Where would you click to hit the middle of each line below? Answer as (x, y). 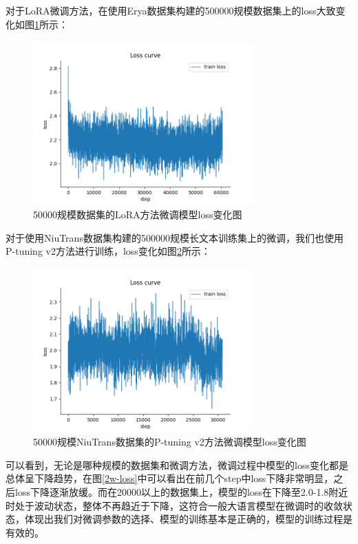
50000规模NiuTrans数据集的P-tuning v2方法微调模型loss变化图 (170, 442)
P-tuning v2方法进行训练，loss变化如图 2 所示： (108, 251)
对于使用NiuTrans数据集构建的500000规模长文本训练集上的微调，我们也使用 (175, 237)
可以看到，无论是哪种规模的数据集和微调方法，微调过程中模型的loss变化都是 (177, 464)
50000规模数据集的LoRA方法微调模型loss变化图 (138, 215)
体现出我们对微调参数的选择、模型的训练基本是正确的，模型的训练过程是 (188, 519)
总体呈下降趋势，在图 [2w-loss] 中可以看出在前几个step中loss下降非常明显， (170, 478)
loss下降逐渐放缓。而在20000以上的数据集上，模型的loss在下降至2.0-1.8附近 (181, 491)
